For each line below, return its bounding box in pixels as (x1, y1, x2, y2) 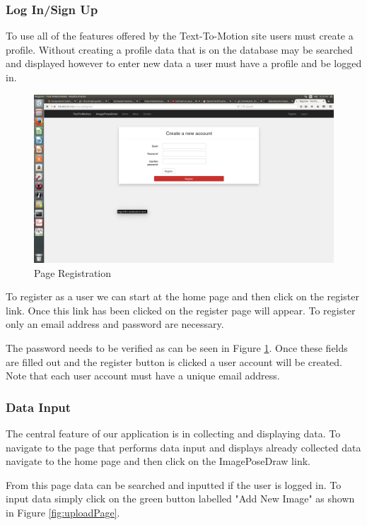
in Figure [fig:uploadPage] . (6, 505, 120, 520)
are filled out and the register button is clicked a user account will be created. (6, 354, 343, 369)
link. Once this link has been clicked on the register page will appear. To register (6, 302, 356, 317)
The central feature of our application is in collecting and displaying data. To (6, 426, 341, 441)
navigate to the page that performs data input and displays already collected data (6, 440, 361, 454)
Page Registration (34, 265, 112, 280)
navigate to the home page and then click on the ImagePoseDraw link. (6, 454, 310, 468)
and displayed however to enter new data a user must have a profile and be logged (6, 56, 362, 71)
